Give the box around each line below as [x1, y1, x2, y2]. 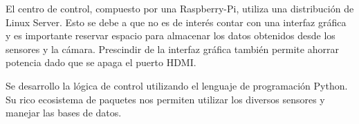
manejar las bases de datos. [6, 105, 122, 120]
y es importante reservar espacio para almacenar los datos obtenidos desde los [6, 28, 335, 43]
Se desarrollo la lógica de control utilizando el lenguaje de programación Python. [6, 78, 348, 92]
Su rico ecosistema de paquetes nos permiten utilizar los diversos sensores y [6, 92, 325, 106]
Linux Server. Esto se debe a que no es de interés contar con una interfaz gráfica [6, 14, 347, 29]
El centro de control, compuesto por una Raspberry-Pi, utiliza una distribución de [6, 1, 354, 15]
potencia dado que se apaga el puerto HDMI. [6, 55, 196, 70]
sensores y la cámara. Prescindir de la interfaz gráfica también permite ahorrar [6, 41, 339, 56]
